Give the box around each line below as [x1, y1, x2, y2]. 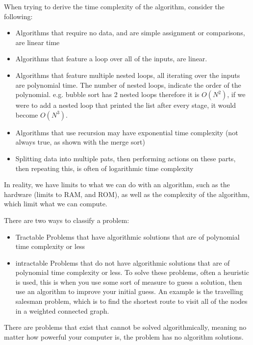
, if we [227, 89, 246, 99]
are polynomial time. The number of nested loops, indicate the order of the [15, 79, 241, 90]
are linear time [15, 37, 60, 47]
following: [4, 11, 33, 21]
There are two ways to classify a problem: [4, 215, 129, 225]
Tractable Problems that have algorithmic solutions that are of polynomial [15, 231, 240, 242]
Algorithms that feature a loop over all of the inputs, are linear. [15, 53, 207, 64]
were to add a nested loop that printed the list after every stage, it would [15, 100, 236, 110]
